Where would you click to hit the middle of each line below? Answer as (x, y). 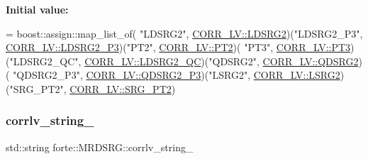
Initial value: (37, 9)
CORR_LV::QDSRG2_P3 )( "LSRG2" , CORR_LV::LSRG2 (213, 75)
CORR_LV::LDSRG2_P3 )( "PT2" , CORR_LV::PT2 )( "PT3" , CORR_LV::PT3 (178, 47)
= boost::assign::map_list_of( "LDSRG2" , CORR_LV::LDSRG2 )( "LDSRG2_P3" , (184, 33)
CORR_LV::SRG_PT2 (121, 88)
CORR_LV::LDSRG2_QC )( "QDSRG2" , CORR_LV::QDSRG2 (222, 61)
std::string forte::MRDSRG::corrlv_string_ (100, 147)
